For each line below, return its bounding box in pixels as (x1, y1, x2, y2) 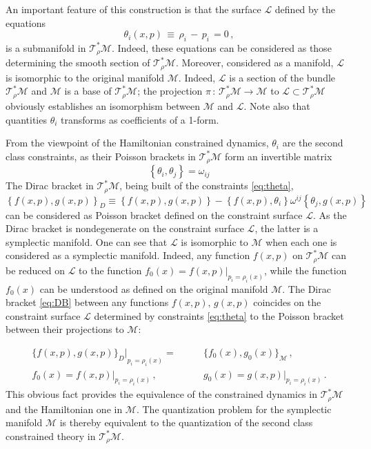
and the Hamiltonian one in (6, 401, 123, 416)
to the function (79, 262, 142, 277)
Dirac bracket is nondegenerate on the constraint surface (6, 221, 244, 236)
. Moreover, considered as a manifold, (175, 55, 334, 70)
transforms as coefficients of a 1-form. (61, 112, 219, 126)
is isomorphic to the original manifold (6, 70, 165, 84)
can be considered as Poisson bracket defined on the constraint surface (6, 207, 303, 222)
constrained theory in (6, 428, 96, 443)
